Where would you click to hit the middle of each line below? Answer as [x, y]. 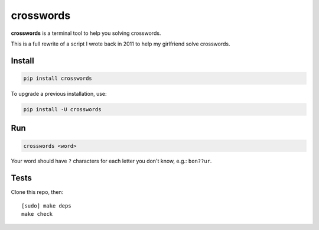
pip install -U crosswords [62, 109]
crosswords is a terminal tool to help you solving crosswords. [86, 33]
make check [37, 214]
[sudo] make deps [46, 206]
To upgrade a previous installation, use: [59, 93]
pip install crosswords [58, 78]
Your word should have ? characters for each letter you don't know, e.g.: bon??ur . [111, 161]
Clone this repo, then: [37, 192]
